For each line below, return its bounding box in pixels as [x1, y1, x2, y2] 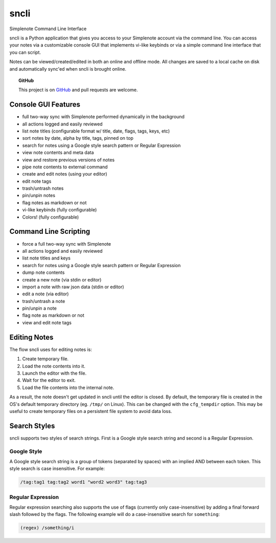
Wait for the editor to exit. [22, 377, 76, 383]
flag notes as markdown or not [22, 200, 87, 206]
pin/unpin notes [22, 192, 56, 199]
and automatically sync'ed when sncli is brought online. [9, 66, 127, 72]
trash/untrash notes [22, 185, 64, 191]
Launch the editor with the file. [22, 370, 87, 376]
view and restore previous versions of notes [22, 157, 115, 163]
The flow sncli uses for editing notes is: [9, 346, 92, 353]
